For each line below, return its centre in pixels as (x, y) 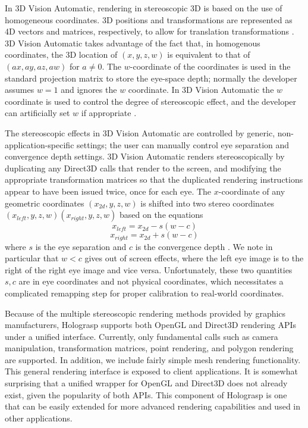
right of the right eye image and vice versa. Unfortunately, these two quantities (149, 269)
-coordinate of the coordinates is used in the (210, 66)
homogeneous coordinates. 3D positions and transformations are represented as (149, 19)
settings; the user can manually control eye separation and (183, 144)
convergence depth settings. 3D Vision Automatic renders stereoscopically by (145, 156)
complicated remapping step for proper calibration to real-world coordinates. (144, 293)
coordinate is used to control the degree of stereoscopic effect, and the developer (151, 101)
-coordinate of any (252, 191)
